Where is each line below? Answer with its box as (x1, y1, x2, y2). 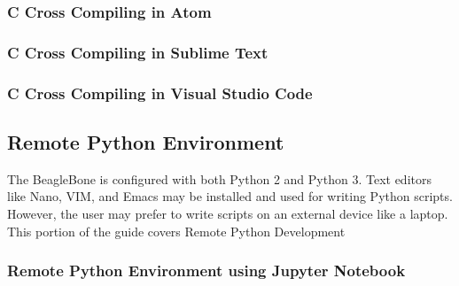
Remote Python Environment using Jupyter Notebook (7, 259, 406, 282)
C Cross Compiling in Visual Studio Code (7, 81, 313, 104)
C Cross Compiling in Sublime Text (7, 41, 268, 63)
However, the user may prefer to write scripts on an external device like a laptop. (7, 204, 448, 222)
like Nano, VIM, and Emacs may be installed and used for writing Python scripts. (7, 187, 453, 205)
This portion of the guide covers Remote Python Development (7, 221, 346, 240)
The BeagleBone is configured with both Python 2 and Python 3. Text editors (7, 169, 432, 188)
